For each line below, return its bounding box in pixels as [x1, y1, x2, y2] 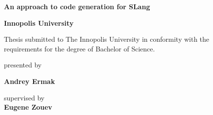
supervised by [4, 92, 45, 102]
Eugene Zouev [4, 102, 53, 112]
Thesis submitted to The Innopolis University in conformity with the [4, 34, 210, 44]
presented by [4, 60, 42, 70]
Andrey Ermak [4, 76, 55, 86]
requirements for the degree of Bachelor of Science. [4, 43, 155, 53]
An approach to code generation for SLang [4, 1, 150, 11]
